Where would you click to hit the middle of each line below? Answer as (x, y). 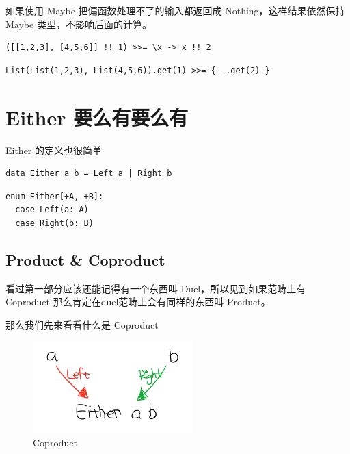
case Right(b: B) (54, 223)
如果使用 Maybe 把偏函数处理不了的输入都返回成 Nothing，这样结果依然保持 (175, 10)
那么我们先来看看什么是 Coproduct (82, 324)
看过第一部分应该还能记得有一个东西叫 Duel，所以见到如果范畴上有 (156, 288)
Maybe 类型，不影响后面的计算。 (79, 24)
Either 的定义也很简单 (54, 150)
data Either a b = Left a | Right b (89, 174)
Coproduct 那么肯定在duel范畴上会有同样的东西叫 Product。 (138, 302)
